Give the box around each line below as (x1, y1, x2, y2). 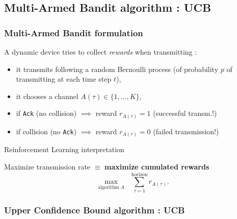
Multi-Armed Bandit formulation (4, 26, 143, 39)
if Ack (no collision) (16, 108, 77, 118)
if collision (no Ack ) (16, 126, 77, 136)
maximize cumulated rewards (104, 161, 209, 172)
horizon (131, 172, 148, 177)
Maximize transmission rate (4, 161, 91, 172)
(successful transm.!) (153, 108, 217, 118)
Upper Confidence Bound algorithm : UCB (4, 203, 185, 216)
